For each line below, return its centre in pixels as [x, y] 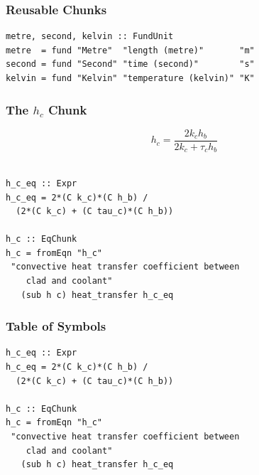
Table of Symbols [56, 326]
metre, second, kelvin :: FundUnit [90, 37]
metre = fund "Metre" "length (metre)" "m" [130, 50]
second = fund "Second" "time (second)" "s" [130, 64]
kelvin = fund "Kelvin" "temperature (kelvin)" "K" [130, 78]
